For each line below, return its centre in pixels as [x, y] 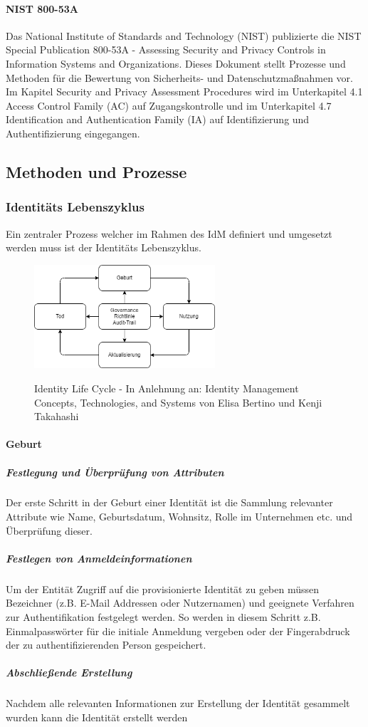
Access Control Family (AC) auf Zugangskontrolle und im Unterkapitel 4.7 [169, 105]
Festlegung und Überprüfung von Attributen [115, 472]
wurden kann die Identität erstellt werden [97, 717]
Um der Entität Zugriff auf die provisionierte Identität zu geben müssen [163, 589]
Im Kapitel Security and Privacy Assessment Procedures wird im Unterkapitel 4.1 [184, 91]
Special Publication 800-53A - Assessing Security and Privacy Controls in [166, 49]
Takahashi [57, 416]
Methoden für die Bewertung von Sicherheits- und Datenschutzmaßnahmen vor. [179, 77]
